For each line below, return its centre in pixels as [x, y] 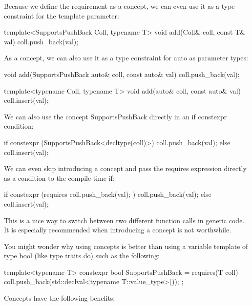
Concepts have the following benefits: [60, 298]
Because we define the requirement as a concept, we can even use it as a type [119, 6]
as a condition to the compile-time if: [59, 178]
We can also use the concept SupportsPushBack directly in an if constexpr [115, 116]
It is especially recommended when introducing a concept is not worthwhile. [118, 230]
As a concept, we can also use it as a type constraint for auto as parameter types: [126, 58]
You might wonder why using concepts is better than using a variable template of [126, 246]
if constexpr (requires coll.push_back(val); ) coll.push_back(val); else [108, 194]
